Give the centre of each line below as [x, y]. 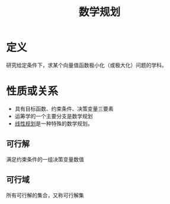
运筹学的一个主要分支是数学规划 [54, 116]
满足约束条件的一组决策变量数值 [45, 159]
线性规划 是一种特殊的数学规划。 [54, 123]
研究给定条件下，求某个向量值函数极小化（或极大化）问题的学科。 [86, 65]
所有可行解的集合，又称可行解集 [45, 195]
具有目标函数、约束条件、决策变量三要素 [64, 109]
